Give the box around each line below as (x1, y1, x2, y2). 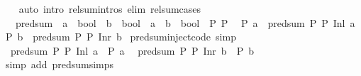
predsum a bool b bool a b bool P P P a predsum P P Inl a (15, 15, 355, 30)
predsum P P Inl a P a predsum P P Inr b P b (10, 43, 254, 58)
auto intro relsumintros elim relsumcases (18, 1, 201, 16)
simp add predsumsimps (5, 57, 114, 72)
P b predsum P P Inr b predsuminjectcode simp (5, 29, 236, 44)
